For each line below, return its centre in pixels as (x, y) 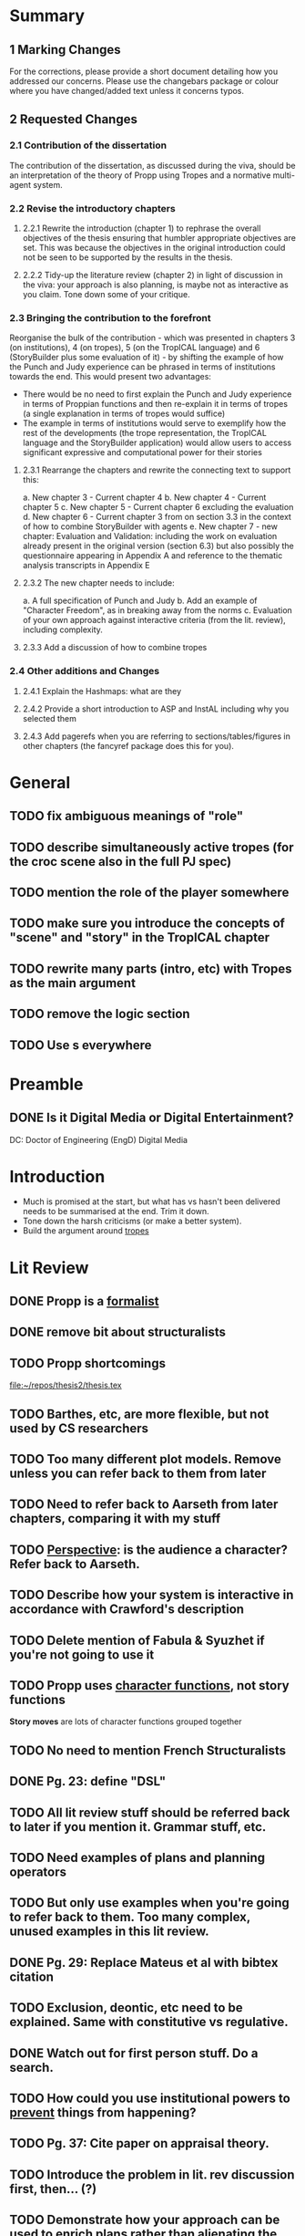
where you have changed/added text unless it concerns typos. (127, 91)
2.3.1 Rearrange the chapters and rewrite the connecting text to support (157, 470)
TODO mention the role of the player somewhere (149, 892)
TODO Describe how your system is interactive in (152, 1595)
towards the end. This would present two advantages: (111, 377)
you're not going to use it (82, 1654)
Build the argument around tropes (86, 1231)
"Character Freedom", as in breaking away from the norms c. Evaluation (158, 610)
